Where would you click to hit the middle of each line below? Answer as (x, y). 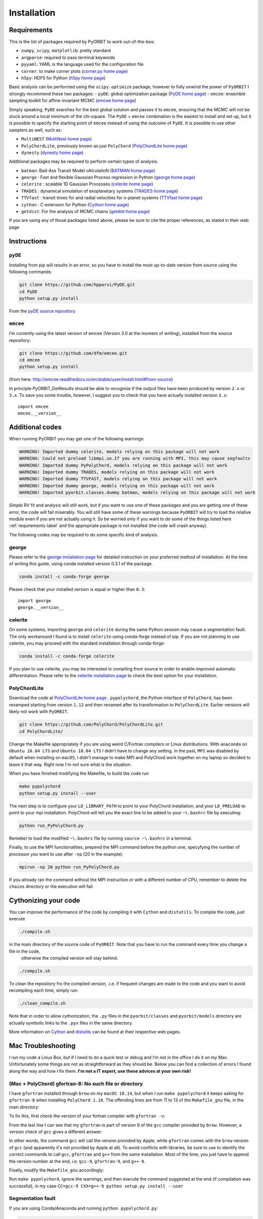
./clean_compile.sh (42, 1003)
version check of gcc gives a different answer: (56, 1132)
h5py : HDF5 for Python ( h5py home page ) (63, 78)
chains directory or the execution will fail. (51, 886)
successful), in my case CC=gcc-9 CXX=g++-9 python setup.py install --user (96, 1186)
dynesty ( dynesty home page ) (52, 152)
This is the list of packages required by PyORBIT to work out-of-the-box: (82, 42)
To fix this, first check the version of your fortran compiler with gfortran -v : (87, 1116)
